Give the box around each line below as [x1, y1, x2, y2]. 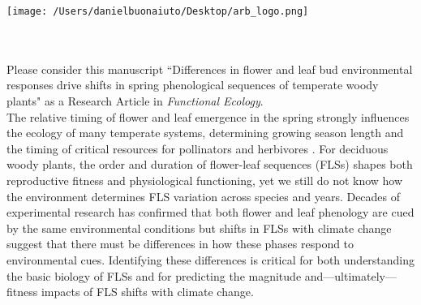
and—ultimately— [304, 267, 397, 284]
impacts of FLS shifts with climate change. [41, 283, 254, 300]
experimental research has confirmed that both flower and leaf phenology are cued [6, 204, 415, 221]
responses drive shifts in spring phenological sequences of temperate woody [6, 76, 379, 93]
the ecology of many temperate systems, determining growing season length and [6, 124, 404, 141]
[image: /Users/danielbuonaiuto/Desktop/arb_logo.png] [6, 6, 309, 17]
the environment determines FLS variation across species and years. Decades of [6, 187, 401, 204]
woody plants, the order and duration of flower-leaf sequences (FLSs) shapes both [6, 156, 413, 173]
